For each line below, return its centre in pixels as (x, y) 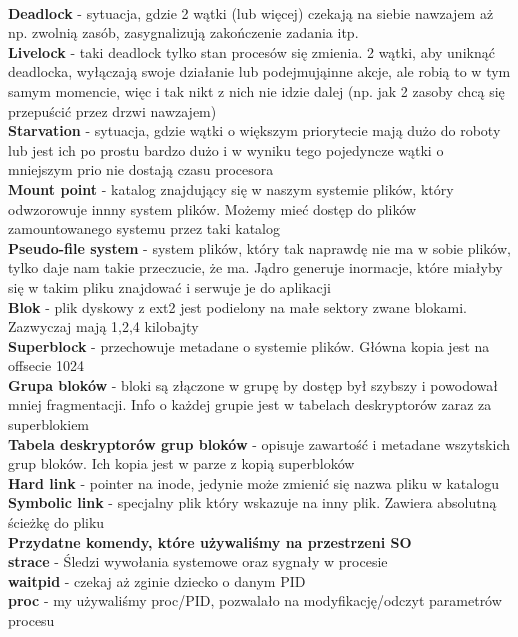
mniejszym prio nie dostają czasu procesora (141, 169)
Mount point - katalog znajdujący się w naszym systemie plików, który (231, 188)
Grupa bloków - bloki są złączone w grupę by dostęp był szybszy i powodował (253, 384)
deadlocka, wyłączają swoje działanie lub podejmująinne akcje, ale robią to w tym (259, 71)
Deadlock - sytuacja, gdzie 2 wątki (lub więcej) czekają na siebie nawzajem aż (251, 12)
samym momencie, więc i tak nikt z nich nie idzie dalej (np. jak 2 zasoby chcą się (256, 90)
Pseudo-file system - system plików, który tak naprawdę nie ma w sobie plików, (259, 247)
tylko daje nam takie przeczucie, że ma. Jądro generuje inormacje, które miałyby (255, 267)
